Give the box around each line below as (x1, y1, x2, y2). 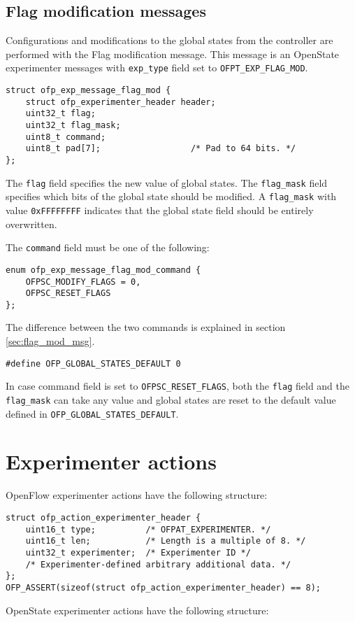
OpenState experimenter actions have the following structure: (6, 602, 269, 617)
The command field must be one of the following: (6, 240, 210, 255)
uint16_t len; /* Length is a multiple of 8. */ (25, 536, 306, 546)
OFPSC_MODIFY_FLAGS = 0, (25, 276, 141, 287)
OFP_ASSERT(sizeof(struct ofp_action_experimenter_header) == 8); (6, 582, 321, 593)
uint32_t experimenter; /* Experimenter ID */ (25, 547, 251, 558)
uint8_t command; (25, 132, 106, 142)
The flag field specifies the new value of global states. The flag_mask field (6, 175, 328, 190)
